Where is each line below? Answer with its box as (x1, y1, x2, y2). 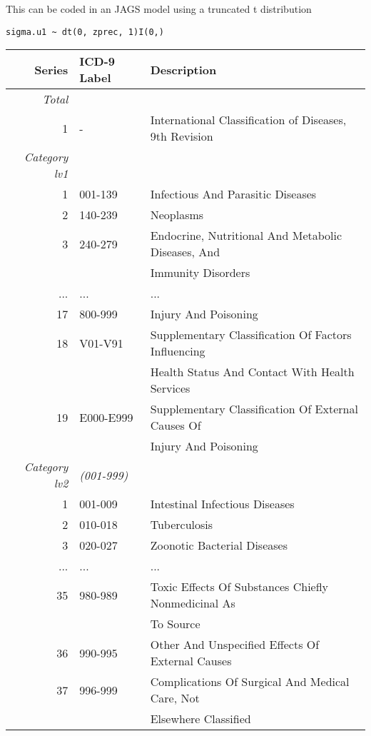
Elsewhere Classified (150, 710, 251, 727)
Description (150, 61, 217, 78)
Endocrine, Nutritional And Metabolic (150, 227, 342, 244)
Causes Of (150, 417, 201, 434)
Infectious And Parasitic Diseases (150, 186, 317, 203)
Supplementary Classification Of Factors (150, 326, 352, 343)
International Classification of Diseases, (150, 111, 347, 128)
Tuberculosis (150, 516, 213, 533)
